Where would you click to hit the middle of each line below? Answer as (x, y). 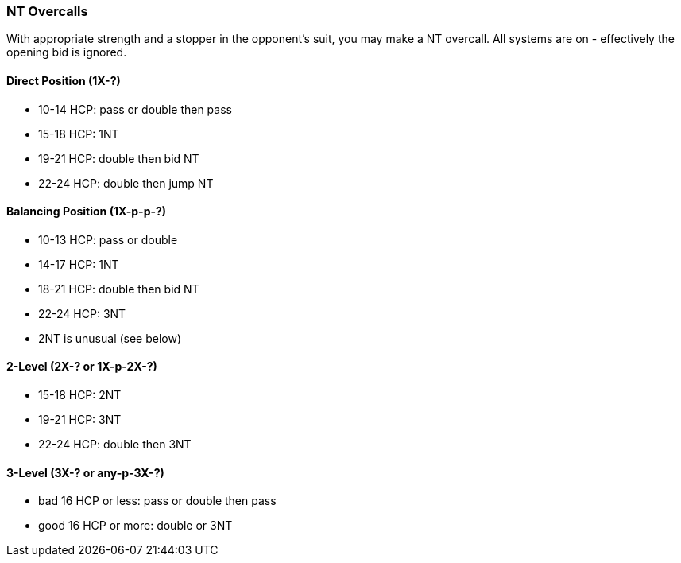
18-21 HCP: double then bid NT (119, 289)
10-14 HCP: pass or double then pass (135, 109)
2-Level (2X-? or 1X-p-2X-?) (82, 367)
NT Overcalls (47, 11)
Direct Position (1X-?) (64, 80)
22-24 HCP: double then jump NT (126, 183)
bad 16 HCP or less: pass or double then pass (157, 501)
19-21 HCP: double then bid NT (119, 158)
